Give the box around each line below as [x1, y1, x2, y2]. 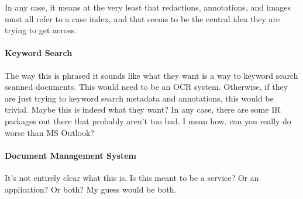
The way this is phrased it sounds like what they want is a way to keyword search [5, 69, 298, 81]
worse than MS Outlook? [5, 126, 94, 138]
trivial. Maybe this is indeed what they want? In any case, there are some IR [5, 103, 281, 116]
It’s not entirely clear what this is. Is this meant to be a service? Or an [5, 171, 259, 183]
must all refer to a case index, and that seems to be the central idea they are [5, 12, 280, 25]
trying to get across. [5, 24, 77, 36]
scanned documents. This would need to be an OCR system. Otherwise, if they [5, 81, 288, 93]
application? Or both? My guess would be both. [5, 183, 177, 195]
